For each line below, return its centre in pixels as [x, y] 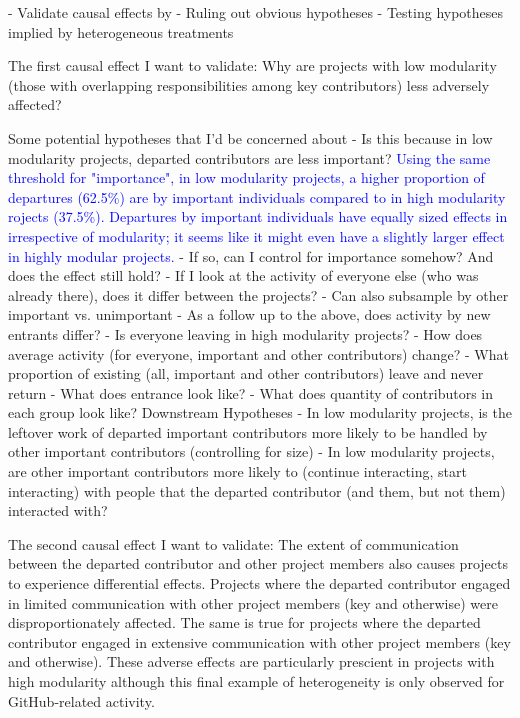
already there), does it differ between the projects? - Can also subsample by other [258, 294]
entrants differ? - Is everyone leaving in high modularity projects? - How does [245, 333]
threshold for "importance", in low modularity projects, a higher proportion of [246, 177]
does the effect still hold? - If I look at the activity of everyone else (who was [243, 275]
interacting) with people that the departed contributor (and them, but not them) [257, 490]
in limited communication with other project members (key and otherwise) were [253, 602]
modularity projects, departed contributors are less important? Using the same [249, 157]
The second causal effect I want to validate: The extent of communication [233, 543]
